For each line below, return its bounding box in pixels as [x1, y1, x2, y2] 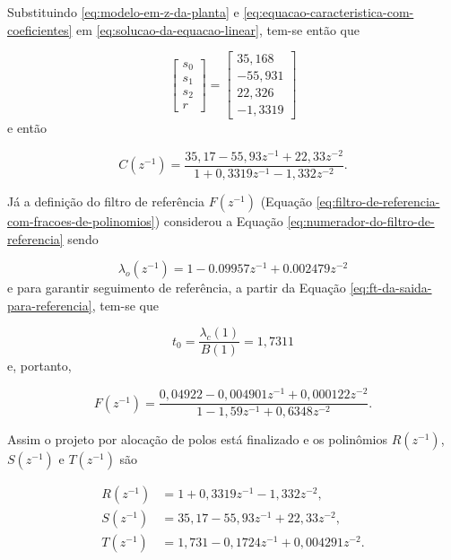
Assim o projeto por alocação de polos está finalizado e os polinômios [7, 430, 388, 449]
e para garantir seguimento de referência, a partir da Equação [7, 278, 346, 297]
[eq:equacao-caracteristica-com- [243, 3, 414, 21]
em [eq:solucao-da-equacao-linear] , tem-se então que [76, 20, 360, 39]
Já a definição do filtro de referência [7, 192, 205, 211]
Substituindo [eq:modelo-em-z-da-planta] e [7, 3, 239, 21]
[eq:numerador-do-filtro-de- [287, 212, 435, 231]
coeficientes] [7, 20, 73, 39]
